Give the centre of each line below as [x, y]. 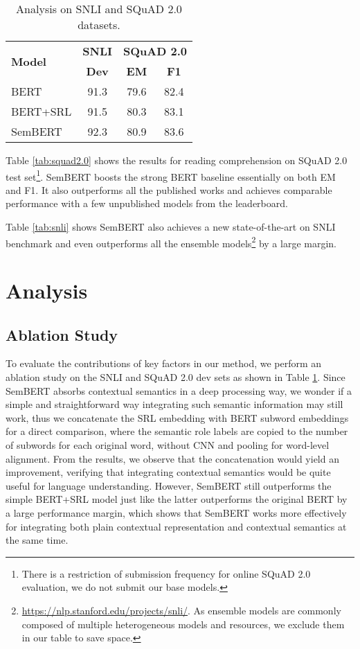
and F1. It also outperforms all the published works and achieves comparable [169, 189]
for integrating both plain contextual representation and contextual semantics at [176, 526]
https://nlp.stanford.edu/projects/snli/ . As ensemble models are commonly [181, 610]
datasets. [99, 25]
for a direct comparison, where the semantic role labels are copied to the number [177, 431]
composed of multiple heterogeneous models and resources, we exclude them [183, 624]
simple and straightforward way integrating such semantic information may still [174, 404]
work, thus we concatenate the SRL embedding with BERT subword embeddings [177, 417]
